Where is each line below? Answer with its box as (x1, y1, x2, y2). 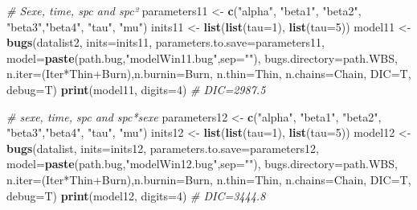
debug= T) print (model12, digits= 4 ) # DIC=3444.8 (6, 187, 266, 204)
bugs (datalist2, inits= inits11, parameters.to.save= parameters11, (6, 34, 325, 51)
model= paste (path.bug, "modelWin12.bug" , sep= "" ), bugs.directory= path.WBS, (6, 155, 398, 172)
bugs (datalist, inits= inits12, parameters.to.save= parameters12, (6, 139, 319, 156)
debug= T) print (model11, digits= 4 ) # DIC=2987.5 (6, 80, 266, 97)
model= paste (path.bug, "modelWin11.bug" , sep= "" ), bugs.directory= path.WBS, (6, 49, 398, 66)
